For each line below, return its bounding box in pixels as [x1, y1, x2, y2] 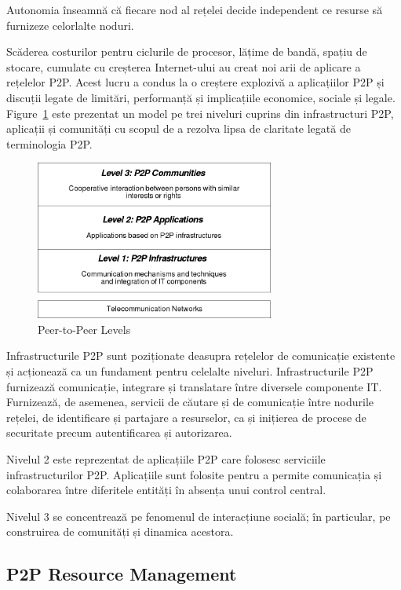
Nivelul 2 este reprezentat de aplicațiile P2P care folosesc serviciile [6, 450, 326, 467]
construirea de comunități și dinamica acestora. [6, 523, 234, 540]
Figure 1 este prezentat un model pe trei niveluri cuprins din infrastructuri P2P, [6, 104, 394, 121]
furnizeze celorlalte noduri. [6, 16, 134, 33]
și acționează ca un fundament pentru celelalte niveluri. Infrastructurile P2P [6, 362, 374, 379]
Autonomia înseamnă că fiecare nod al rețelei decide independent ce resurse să [6, 2, 383, 17]
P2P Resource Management [6, 562, 237, 586]
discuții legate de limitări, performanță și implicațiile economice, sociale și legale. [6, 89, 396, 105]
